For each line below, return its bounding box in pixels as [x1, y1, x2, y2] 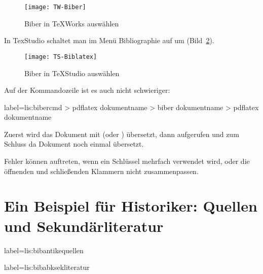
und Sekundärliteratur [4, 215, 164, 236]
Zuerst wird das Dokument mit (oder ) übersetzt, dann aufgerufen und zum [4, 128, 239, 139]
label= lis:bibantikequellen [4, 245, 84, 255]
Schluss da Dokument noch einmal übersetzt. [4, 139, 144, 149]
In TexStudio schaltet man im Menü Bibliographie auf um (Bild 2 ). [4, 35, 214, 46]
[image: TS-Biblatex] [24, 53, 97, 60]
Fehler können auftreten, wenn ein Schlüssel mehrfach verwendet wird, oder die [4, 156, 250, 166]
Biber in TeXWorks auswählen [24, 18, 119, 28]
